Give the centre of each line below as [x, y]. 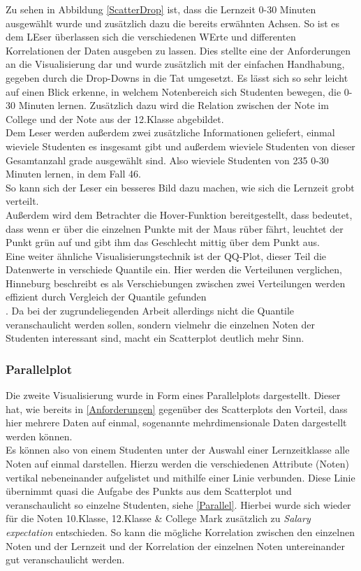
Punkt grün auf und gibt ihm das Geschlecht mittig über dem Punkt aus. [163, 242]
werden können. [39, 436]
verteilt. [22, 201]
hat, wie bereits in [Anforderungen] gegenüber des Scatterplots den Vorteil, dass [177, 409]
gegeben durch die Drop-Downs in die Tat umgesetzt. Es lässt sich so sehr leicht [177, 77]
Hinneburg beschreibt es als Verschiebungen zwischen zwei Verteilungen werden [176, 283]
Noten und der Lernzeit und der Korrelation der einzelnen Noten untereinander [175, 545]
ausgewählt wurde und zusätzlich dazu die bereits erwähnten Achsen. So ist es [173, 23]
